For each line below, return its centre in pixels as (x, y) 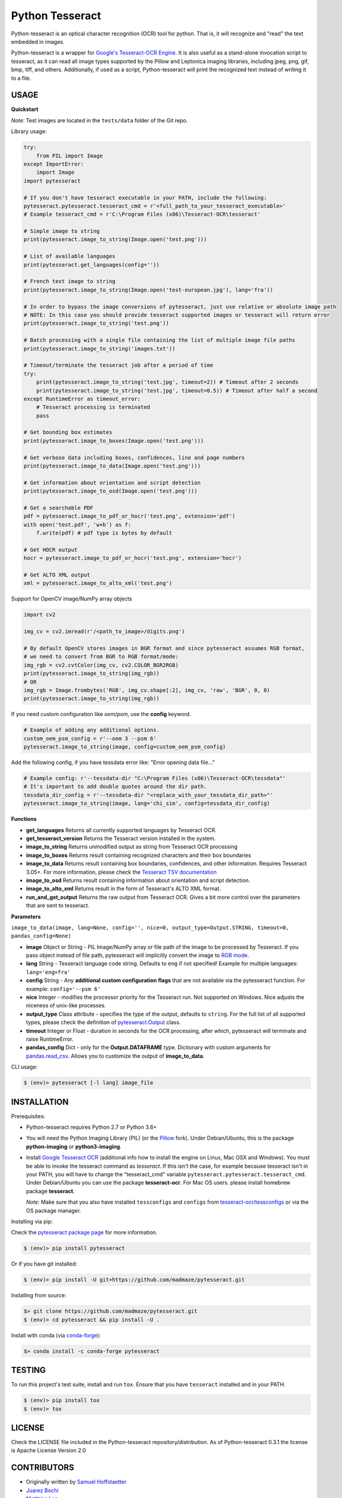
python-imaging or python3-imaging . (74, 1146)
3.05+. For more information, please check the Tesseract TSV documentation (121, 872)
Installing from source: (39, 1295)
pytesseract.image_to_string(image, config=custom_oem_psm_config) (125, 747)
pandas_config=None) (41, 936)
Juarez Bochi (43, 1490)
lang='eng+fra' (49, 972)
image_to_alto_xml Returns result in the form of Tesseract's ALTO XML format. (123, 889)
